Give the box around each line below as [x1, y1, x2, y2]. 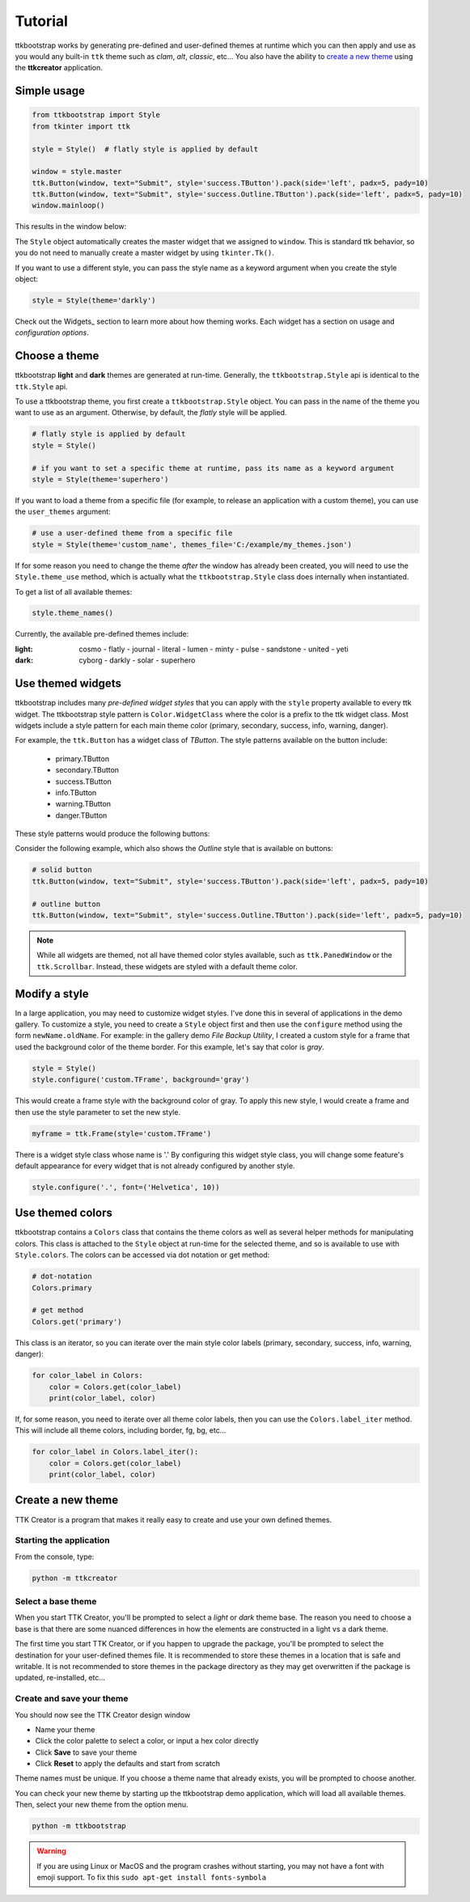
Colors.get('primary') [32, 1317, 122, 1326]
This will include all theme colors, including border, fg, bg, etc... [15, 1425, 227, 1435]
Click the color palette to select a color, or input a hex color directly [35, 1736, 259, 1746]
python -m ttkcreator [32, 1574, 118, 1582]
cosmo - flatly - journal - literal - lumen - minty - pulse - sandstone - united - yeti [78, 644, 349, 654]
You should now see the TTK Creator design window [15, 1709, 191, 1719]
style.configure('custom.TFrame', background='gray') [32, 1075, 250, 1084]
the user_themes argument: [15, 506, 111, 517]
